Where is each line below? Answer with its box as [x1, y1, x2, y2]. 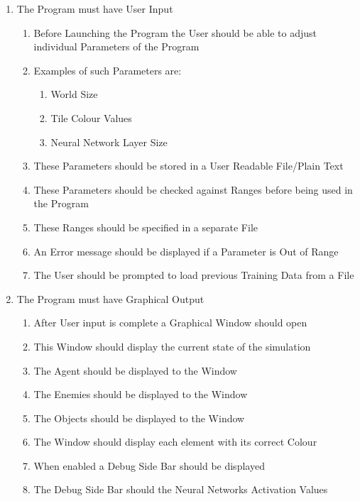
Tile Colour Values [50, 110, 132, 125]
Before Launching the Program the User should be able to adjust [33, 25, 317, 40]
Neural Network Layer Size [50, 134, 168, 149]
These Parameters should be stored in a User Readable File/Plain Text [33, 158, 344, 173]
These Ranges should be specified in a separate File [33, 219, 258, 234]
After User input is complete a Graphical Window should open [33, 315, 307, 330]
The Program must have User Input [16, 1, 173, 16]
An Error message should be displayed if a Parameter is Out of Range [33, 243, 339, 258]
